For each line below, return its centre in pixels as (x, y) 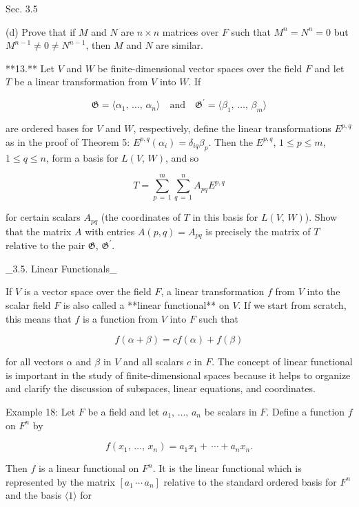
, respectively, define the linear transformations (232, 128)
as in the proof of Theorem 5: (68, 141)
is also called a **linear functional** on (146, 305)
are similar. (179, 45)
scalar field (28, 305)
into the (324, 291)
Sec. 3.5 (22, 8)
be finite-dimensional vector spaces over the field (200, 68)
